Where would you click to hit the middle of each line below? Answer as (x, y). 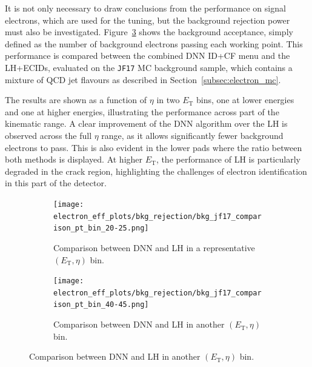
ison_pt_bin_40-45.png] (101, 305)
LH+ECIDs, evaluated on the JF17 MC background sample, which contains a (149, 67)
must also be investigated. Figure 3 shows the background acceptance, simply (149, 32)
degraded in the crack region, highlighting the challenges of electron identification (156, 171)
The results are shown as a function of (76, 100)
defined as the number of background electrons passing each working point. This (154, 43)
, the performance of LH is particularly (228, 159)
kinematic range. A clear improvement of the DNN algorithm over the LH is (146, 123)
